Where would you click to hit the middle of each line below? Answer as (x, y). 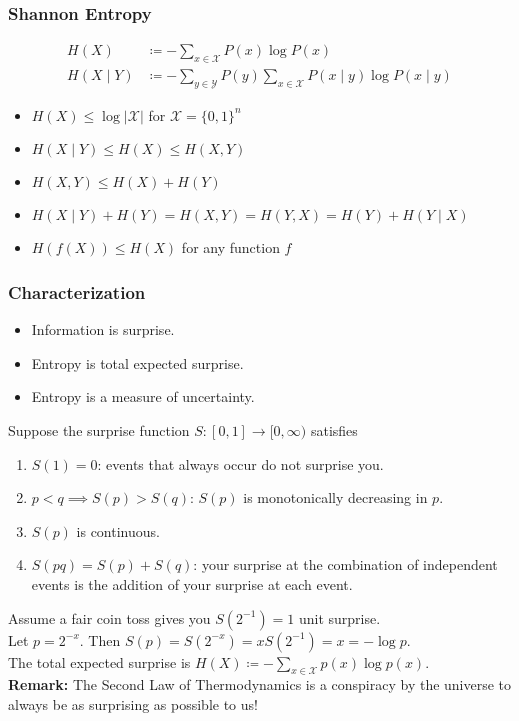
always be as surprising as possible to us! (133, 704)
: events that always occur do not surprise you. (240, 463)
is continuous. (118, 530)
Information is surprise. (103, 329)
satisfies (334, 430)
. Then (100, 639)
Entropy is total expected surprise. (137, 362)
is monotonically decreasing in (335, 497)
